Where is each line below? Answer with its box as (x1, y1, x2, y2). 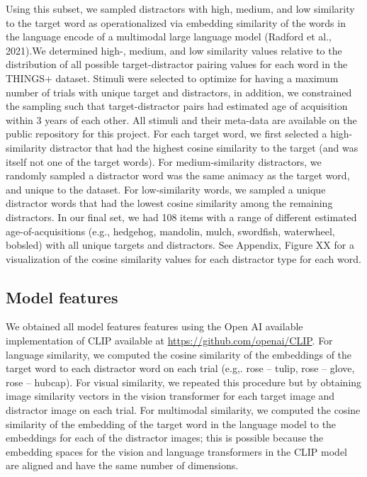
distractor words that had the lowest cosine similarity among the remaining (6, 196, 333, 211)
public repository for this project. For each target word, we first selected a (6, 126, 327, 141)
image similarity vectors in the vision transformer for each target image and (6, 388, 335, 403)
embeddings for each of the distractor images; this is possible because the (6, 430, 324, 445)
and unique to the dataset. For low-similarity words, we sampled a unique (6, 181, 326, 196)
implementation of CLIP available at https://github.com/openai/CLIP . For (6, 333, 333, 348)
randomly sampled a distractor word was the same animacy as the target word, (6, 168, 350, 183)
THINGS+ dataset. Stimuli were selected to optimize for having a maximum (6, 70, 339, 85)
